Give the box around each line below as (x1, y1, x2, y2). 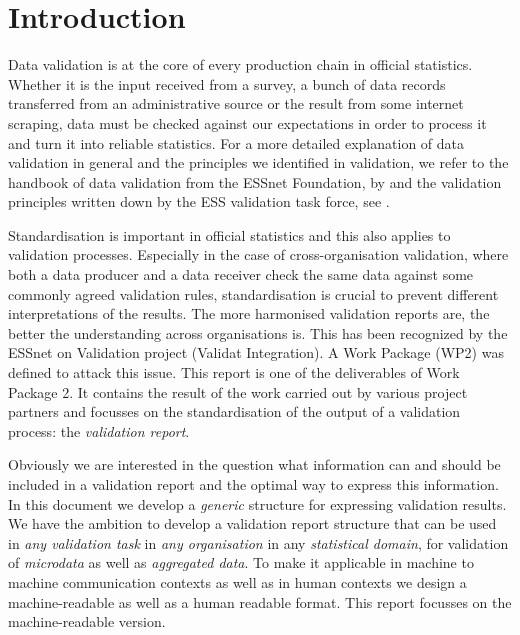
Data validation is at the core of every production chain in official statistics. (8, 54, 473, 75)
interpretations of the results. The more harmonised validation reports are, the (8, 303, 490, 324)
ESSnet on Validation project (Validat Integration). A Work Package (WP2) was (8, 342, 504, 363)
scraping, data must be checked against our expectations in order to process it (8, 112, 487, 133)
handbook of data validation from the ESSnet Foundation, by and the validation (8, 171, 502, 192)
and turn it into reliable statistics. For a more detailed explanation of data (8, 132, 465, 153)
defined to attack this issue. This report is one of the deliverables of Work (8, 362, 460, 383)
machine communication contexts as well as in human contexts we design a (8, 571, 467, 592)
